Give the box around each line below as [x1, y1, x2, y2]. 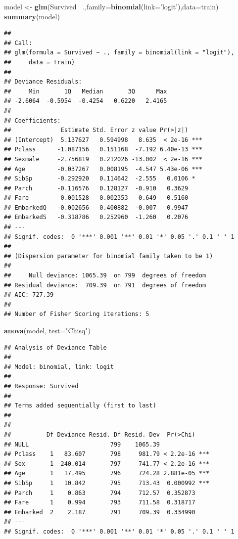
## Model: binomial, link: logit [4, 363, 114, 370]
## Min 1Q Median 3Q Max [4, 88, 167, 95]
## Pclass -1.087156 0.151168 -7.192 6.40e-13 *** [4, 146, 202, 153]
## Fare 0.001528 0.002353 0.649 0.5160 [4, 194, 189, 202]
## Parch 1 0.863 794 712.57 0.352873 [4, 489, 195, 496]
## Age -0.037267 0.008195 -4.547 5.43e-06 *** [4, 165, 202, 173]
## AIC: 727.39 [4, 291, 54, 299]
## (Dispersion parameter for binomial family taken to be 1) [4, 252, 213, 260]
